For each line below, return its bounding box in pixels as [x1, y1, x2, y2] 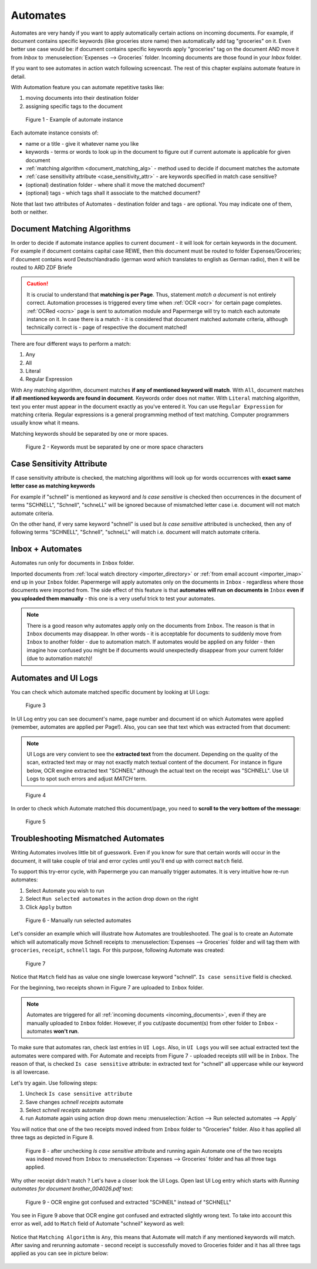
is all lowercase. [11, 1069, 50, 1076]
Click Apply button [25, 903, 72, 910]
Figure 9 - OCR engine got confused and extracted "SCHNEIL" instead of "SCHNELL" [25, 1199, 232, 1206]
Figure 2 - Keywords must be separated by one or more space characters [25, 443, 204, 450]
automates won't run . [26, 1028, 79, 1035]
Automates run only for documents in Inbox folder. [11, 560, 135, 567]
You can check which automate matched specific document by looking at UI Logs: [11, 689, 210, 696]
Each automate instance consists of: [11, 129, 99, 136]
